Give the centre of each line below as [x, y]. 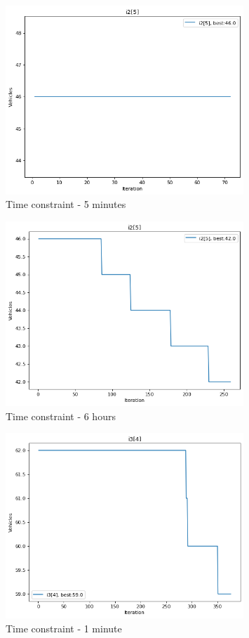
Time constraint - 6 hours [61, 416]
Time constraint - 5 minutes [66, 204]
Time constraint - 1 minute [64, 628]
